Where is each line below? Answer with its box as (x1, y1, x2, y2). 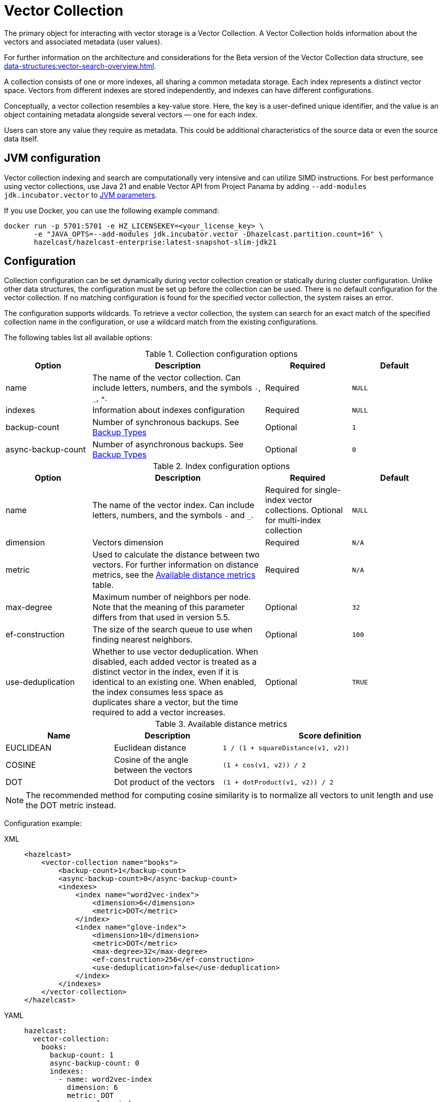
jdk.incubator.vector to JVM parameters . (4, 190, 157, 199)
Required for (265, 485, 312, 495)
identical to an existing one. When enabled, (92, 677, 257, 687)
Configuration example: (4, 819, 82, 828)
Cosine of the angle (114, 755, 188, 765)
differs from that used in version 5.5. (92, 612, 230, 623)
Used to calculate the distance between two (92, 549, 260, 560)
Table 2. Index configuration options (153, 461, 290, 472)
